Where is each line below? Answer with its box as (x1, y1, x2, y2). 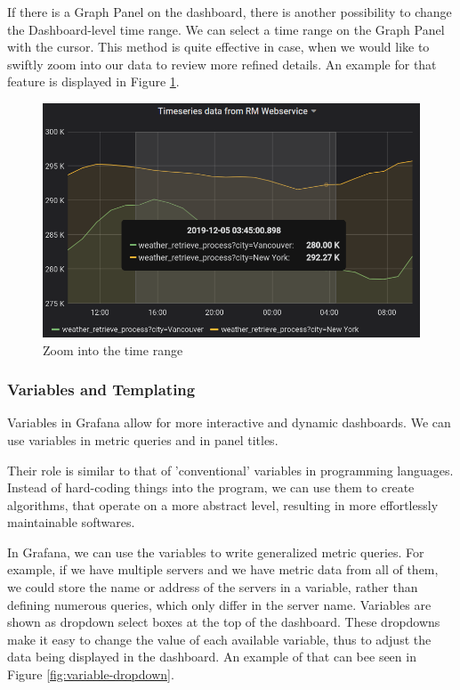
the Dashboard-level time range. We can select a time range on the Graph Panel (7, 20, 445, 38)
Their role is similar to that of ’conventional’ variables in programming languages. (7, 460, 454, 479)
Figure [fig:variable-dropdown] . (7, 665, 174, 684)
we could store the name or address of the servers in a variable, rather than (7, 578, 418, 597)
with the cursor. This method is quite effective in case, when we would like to (7, 37, 430, 56)
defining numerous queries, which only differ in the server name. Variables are (7, 595, 432, 613)
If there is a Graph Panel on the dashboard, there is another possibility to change (7, 3, 452, 20)
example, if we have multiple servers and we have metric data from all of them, (7, 560, 439, 579)
